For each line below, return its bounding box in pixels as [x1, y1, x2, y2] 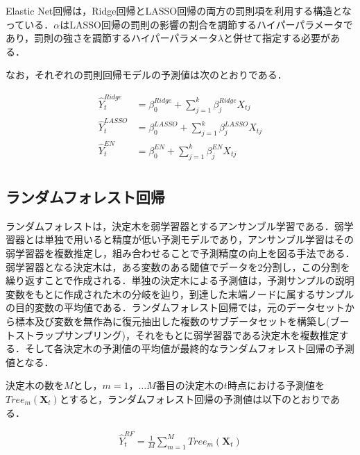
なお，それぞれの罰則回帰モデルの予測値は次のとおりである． [6, 67, 287, 82]
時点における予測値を [227, 378, 325, 392]
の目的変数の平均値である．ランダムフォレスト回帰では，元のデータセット [6, 300, 345, 315]
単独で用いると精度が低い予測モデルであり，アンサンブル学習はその [44, 232, 354, 247]
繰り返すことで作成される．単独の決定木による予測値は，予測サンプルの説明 [6, 273, 354, 288]
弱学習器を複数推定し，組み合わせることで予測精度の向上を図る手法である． [6, 246, 355, 260]
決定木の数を [6, 378, 64, 392]
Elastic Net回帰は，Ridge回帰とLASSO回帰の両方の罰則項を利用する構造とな [6, 3, 352, 17]
